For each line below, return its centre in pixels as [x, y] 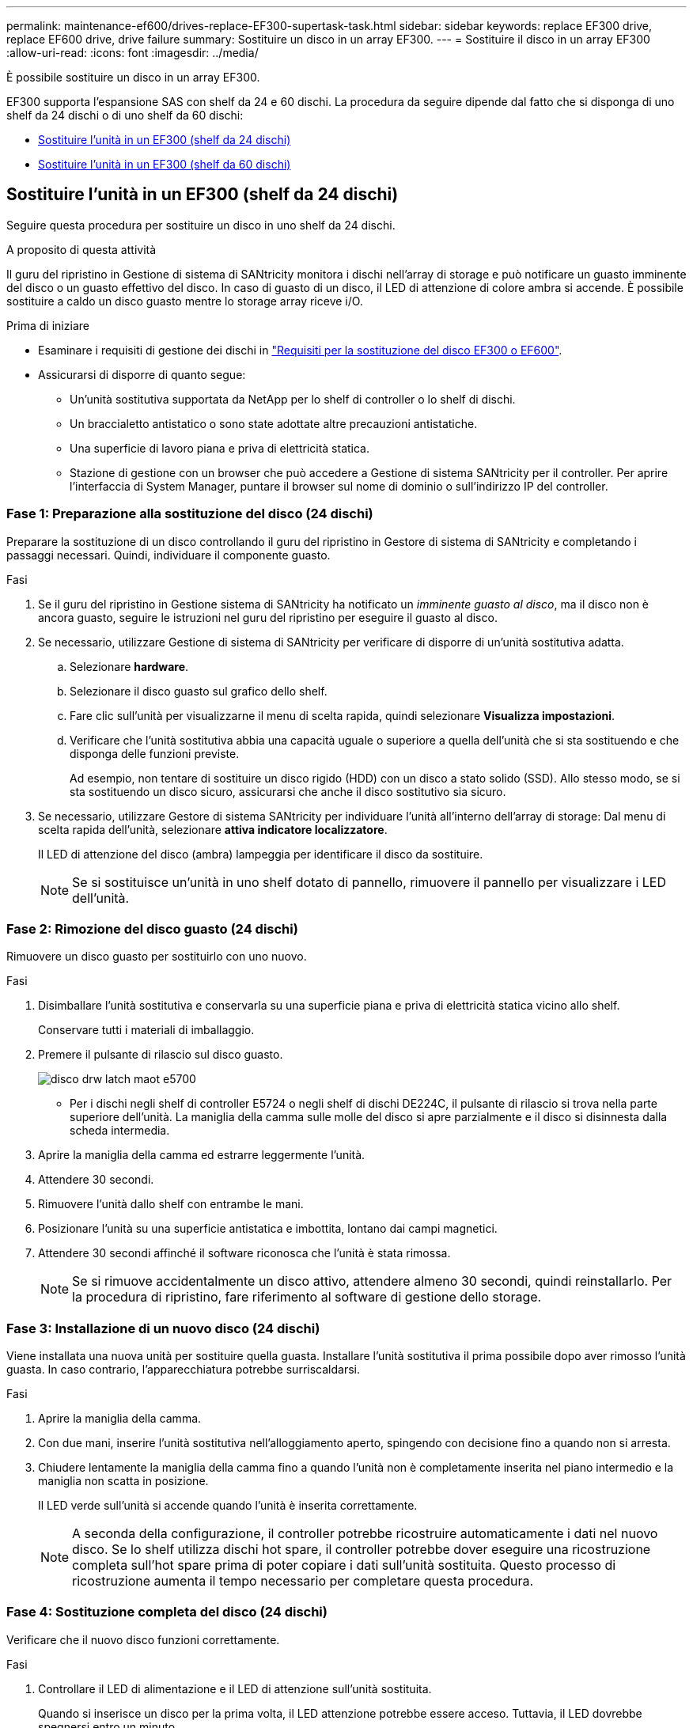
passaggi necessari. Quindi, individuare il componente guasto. [169, 555]
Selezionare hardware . [129, 666]
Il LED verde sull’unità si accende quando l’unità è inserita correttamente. [228, 1506]
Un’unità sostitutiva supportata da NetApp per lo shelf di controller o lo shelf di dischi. [293, 399]
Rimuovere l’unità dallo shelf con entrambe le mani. [171, 1204]
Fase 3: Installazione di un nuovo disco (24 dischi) [163, 1328]
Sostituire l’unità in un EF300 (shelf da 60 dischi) [165, 164]
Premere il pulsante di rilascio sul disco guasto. [161, 1055]
